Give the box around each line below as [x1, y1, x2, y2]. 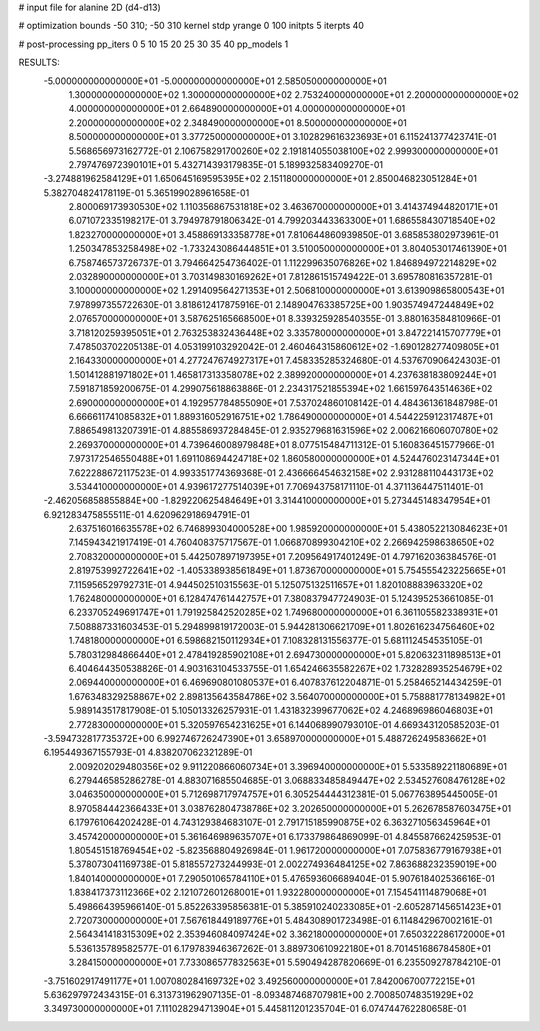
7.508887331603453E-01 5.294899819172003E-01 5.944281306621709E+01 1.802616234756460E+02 [68, 620, 495, 632]
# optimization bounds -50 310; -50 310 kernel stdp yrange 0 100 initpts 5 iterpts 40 [18, 20, 365, 32]
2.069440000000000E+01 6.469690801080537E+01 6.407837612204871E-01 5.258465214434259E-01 [68, 676, 502, 689]
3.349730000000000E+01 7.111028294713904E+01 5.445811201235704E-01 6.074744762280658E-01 [43, 1003, 467, 1015]
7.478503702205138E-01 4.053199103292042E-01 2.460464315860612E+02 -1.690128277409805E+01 [68, 340, 500, 352]
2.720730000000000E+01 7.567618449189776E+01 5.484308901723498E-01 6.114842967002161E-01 [68, 915, 493, 926]
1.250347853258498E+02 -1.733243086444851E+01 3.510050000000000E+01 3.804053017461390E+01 [68, 243, 507, 255]
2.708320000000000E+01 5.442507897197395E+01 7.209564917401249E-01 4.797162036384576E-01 [68, 550, 497, 562]
